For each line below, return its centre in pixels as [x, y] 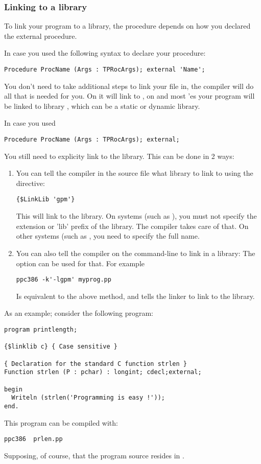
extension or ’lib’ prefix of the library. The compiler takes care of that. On [132, 226]
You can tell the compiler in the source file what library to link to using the [135, 173]
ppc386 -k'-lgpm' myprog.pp [64, 280]
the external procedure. [41, 36]
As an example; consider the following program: [79, 313]
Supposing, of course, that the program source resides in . [94, 455]
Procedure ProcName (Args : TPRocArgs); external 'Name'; [105, 69]
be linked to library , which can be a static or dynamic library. [102, 106]
